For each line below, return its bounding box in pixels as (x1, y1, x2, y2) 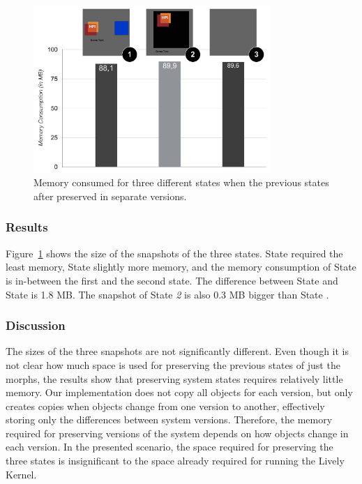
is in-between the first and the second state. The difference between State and (6, 273, 338, 287)
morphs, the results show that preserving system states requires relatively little (6, 371, 343, 386)
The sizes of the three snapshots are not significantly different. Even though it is (6, 344, 349, 358)
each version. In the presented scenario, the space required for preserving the (6, 439, 333, 454)
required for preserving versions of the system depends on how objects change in (6, 425, 349, 440)
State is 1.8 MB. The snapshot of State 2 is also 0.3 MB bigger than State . (6, 287, 329, 301)
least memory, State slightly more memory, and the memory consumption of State (6, 259, 356, 274)
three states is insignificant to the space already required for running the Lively (6, 453, 345, 468)
